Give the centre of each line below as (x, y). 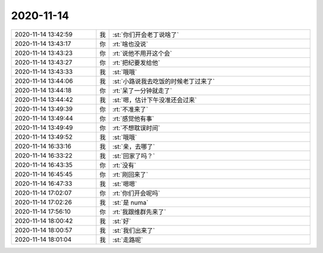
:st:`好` (122, 221)
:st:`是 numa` (130, 202)
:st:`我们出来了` (134, 230)
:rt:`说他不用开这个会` (142, 53)
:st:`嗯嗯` (125, 184)
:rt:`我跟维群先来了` (139, 212)
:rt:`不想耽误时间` (136, 128)
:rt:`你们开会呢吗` (136, 193)
